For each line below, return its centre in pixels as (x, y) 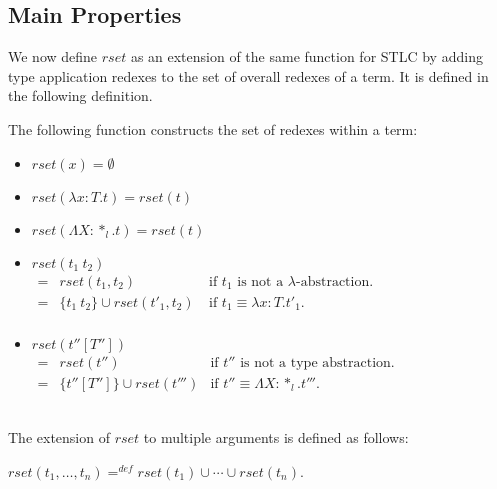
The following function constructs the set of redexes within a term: (213, 128)
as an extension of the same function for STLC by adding (306, 56)
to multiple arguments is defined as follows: (276, 437)
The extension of (59, 437)
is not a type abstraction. (317, 362)
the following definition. (80, 95)
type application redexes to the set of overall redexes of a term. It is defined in (248, 75)
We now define (53, 56)
